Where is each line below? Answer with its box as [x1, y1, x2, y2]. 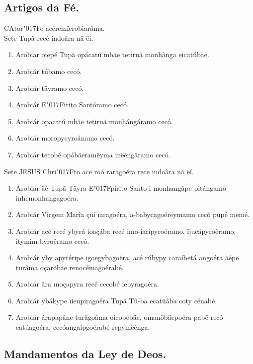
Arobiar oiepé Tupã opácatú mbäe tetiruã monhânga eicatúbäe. [15, 49, 209, 60]
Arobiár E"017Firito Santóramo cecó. [15, 99, 129, 110]
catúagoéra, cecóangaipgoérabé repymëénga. [15, 322, 150, 332]
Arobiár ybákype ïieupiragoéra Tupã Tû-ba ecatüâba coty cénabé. [15, 295, 217, 305]
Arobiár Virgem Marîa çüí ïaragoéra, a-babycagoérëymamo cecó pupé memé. [15, 209, 250, 219]
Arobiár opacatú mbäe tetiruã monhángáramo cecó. [15, 116, 173, 126]
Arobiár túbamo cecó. [15, 66, 82, 76]
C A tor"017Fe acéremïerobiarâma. [4, 23, 105, 33]
